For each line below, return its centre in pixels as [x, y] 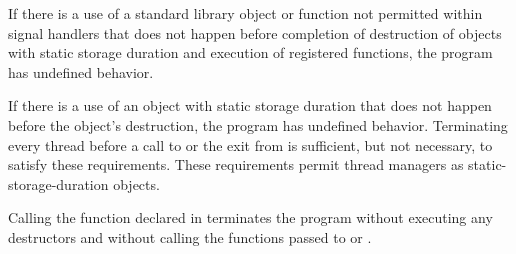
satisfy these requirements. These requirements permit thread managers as [236, 164]
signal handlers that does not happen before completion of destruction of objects [255, 32]
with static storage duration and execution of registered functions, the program [250, 52]
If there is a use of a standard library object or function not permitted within [245, 13]
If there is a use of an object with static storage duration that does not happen [250, 105]
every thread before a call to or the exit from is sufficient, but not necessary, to [250, 144]
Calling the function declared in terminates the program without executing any [250, 217]
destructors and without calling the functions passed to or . [190, 236]
